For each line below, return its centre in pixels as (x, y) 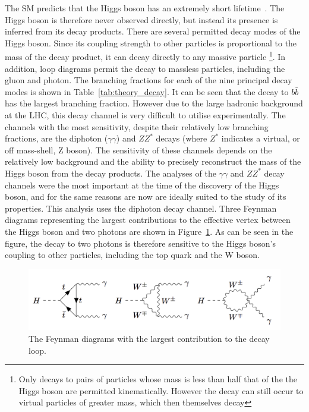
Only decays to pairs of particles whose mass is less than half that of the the (158, 379)
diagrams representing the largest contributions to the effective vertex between (148, 220)
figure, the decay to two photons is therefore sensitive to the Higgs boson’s (141, 243)
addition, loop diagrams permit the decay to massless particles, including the (145, 68)
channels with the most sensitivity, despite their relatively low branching (137, 126)
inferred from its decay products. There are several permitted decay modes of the (153, 31)
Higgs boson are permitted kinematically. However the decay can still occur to (161, 390)
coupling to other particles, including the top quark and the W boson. (132, 255)
